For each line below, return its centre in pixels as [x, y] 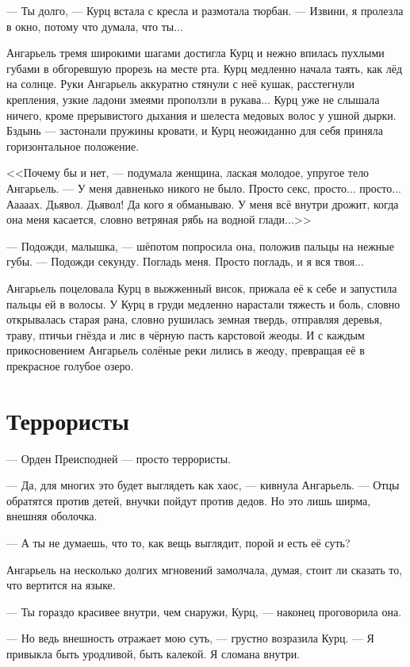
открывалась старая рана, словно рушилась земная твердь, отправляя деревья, [195, 319]
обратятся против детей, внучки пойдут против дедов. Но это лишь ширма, [189, 500]
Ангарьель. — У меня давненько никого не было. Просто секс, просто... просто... [204, 188]
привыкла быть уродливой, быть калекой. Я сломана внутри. [153, 653]
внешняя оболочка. [52, 516]
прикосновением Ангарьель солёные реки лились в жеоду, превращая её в [186, 350]
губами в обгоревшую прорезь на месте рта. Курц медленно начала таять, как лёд [205, 68]
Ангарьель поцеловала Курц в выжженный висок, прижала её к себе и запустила [202, 287]
